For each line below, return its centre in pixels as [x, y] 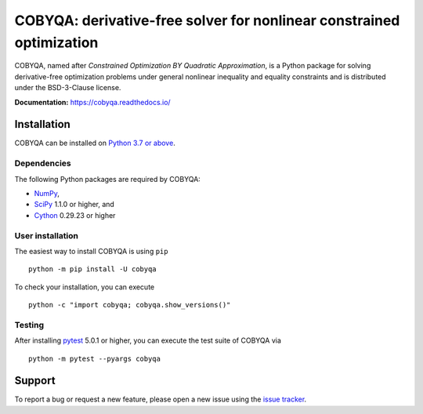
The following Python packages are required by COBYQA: [108, 179]
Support [35, 381]
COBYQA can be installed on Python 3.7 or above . [95, 143]
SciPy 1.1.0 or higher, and [74, 205]
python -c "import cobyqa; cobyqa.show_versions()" [130, 305]
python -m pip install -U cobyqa [92, 269]
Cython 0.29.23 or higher [75, 215]
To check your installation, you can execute [85, 287]
